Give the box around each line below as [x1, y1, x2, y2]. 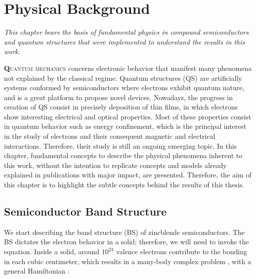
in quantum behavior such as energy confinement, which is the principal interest [4, 121, 247, 131]
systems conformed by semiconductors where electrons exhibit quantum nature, [4, 82, 245, 93]
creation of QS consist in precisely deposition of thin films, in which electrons [4, 102, 238, 112]
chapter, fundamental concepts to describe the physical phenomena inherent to [4, 150, 243, 161]
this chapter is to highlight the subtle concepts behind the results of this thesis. [4, 179, 245, 190]
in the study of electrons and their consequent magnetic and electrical [4, 131, 215, 141]
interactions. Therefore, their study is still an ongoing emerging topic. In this [4, 140, 237, 151]
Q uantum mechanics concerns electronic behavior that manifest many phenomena [4, 62, 252, 73]
